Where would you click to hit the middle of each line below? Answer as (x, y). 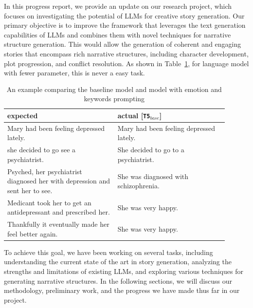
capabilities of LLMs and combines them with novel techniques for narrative (117, 34)
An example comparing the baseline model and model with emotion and (114, 89)
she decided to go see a (42, 150)
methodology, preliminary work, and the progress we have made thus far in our (122, 290)
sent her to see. (30, 190)
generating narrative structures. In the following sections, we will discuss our (118, 281)
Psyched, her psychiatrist (45, 171)
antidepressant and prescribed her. (59, 212)
